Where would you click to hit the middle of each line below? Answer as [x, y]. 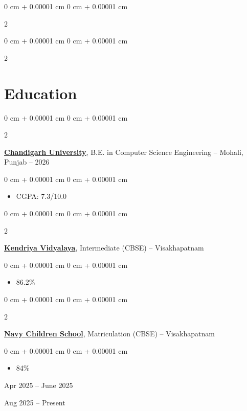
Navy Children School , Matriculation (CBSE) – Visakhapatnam [109, 334]
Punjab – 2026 [27, 162]
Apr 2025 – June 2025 [39, 385]
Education [41, 93]
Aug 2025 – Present [35, 402]
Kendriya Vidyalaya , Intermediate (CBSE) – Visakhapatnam [104, 248]
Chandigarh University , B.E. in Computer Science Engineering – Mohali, [124, 152]
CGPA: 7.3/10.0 [41, 196]
